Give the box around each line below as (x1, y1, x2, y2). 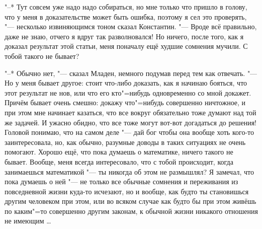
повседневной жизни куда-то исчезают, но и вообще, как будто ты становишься (5, 186, 249, 196)
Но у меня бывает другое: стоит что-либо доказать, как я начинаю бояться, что (5, 78, 247, 88)
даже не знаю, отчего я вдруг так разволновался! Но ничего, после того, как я (5, 31, 244, 41)
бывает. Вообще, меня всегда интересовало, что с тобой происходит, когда (5, 156, 233, 167)
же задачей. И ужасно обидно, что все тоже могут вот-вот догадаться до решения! (5, 117, 256, 127)
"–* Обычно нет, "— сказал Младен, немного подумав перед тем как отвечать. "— (5, 67, 257, 78)
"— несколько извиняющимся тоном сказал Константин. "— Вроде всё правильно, (5, 21, 257, 32)
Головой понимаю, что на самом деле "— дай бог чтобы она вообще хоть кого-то (5, 127, 254, 137)
